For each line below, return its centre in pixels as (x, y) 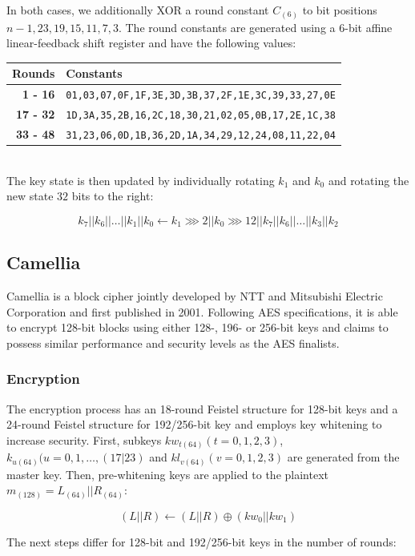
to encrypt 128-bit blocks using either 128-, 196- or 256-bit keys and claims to (197, 327)
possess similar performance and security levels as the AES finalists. (173, 342)
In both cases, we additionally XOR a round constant (138, 10)
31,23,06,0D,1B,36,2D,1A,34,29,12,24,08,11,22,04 (201, 135)
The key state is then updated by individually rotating (141, 180)
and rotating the (369, 180)
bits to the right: (113, 196)
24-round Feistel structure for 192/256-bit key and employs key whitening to (194, 424)
